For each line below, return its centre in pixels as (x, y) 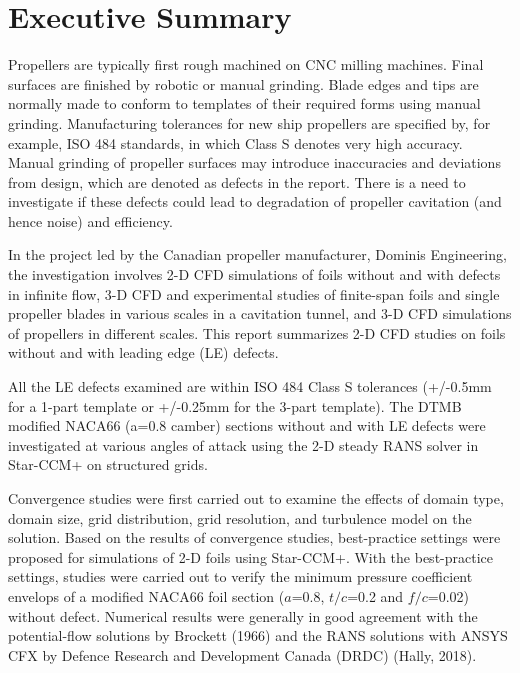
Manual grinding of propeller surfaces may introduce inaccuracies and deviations (254, 162)
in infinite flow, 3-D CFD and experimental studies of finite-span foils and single (254, 293)
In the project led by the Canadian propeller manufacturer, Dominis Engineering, (257, 254)
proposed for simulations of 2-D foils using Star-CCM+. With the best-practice (251, 556)
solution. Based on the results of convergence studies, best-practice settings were (254, 537)
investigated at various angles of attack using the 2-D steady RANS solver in (243, 444)
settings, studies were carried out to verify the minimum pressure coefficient (240, 576)
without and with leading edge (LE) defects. (143, 352)
